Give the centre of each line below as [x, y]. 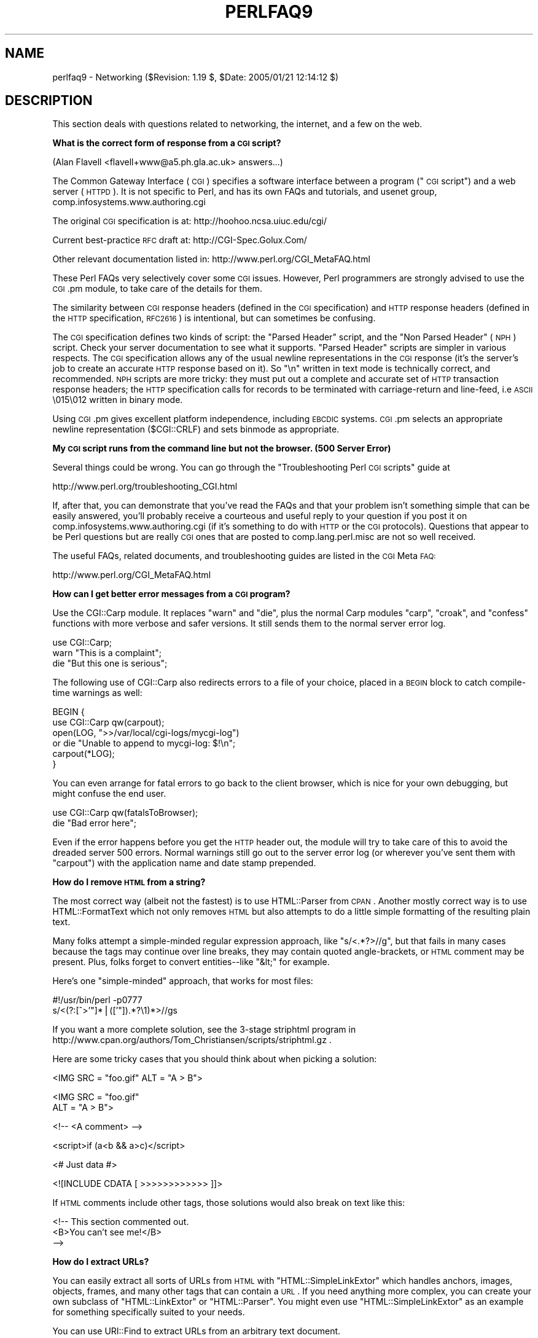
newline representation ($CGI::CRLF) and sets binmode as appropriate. [196, 429]
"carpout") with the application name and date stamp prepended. [184, 863]
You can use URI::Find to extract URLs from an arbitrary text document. [197, 1331]
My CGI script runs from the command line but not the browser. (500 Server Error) [222, 448]
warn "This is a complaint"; [107, 653]
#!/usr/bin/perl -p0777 [97, 1000]
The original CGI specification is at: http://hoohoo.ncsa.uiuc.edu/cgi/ [189, 221]
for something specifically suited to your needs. [149, 1312]
